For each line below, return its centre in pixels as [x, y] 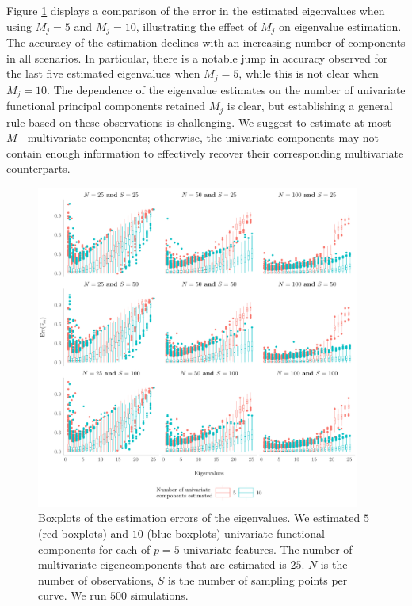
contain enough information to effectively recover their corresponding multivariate [205, 152]
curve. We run [72, 595]
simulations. [159, 595]
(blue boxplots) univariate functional [236, 533]
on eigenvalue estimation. [340, 26]
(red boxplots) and [84, 533]
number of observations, [96, 579]
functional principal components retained [106, 106]
